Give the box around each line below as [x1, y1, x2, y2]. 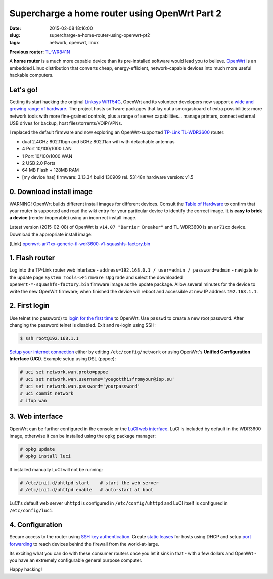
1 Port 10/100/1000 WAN [22, 152, 73, 159]
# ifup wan [20, 398, 47, 403]
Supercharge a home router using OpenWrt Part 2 [9, 8, 222, 19]
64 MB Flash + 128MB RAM [22, 167, 79, 173]
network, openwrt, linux [49, 40, 99, 46]
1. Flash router [9, 254, 55, 262]
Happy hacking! [9, 566, 42, 572]
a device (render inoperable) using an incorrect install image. [9, 215, 137, 221]
